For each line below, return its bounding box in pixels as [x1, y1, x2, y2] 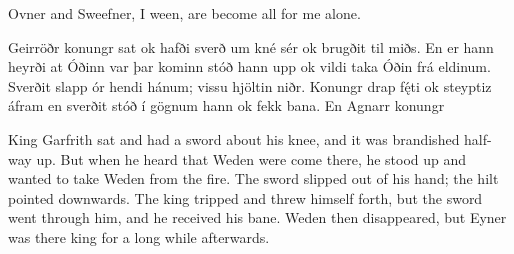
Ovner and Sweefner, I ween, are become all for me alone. [8, 3, 361, 23]
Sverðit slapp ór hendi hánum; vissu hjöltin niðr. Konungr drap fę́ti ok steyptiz [8, 75, 492, 96]
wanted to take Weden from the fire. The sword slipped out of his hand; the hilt [8, 168, 499, 189]
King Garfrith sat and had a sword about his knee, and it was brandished [8, 128, 460, 149]
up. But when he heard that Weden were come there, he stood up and [36, 148, 467, 169]
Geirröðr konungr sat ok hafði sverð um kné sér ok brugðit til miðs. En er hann [8, 36, 494, 57]
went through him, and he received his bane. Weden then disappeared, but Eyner [8, 207, 507, 228]
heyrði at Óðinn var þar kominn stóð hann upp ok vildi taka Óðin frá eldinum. [8, 56, 491, 77]
